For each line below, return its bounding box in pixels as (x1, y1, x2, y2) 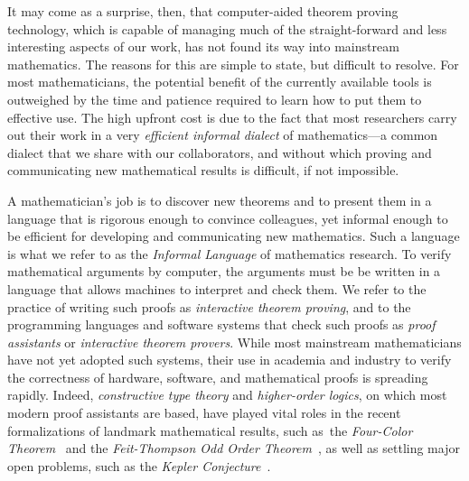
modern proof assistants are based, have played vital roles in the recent (7, 403, 401, 422)
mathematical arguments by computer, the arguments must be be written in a (7, 262, 441, 281)
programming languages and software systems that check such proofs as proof (7, 315, 436, 334)
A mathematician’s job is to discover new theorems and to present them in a (7, 190, 432, 209)
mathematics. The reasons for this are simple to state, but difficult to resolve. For (7, 54, 459, 73)
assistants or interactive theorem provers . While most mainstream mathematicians (7, 332, 462, 351)
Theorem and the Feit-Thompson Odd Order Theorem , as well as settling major (7, 439, 460, 458)
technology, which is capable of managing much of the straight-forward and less (7, 19, 447, 38)
